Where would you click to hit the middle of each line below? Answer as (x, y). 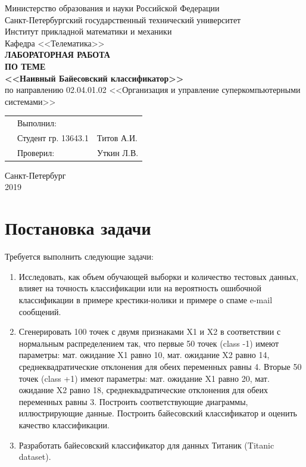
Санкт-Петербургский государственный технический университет (123, 19)
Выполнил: (37, 123)
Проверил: (36, 152)
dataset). (35, 457)
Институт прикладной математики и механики (88, 31)
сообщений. (40, 311)
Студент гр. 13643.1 (53, 137)
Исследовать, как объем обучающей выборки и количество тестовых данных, (159, 276)
